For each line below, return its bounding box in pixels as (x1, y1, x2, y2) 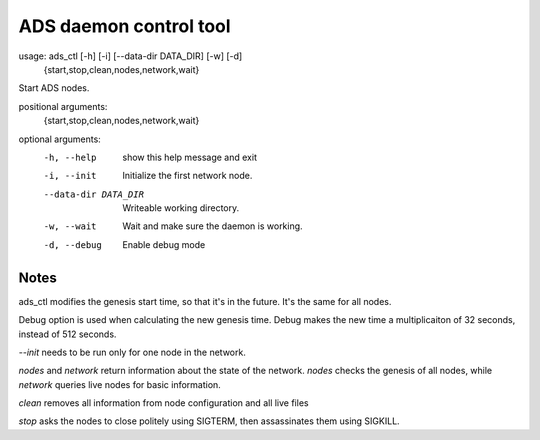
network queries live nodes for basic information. (18, 378, 222, 390)
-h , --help (43, 151, 97, 163)
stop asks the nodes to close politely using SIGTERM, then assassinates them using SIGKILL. (18, 415, 400, 427)
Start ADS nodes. (18, 82, 90, 94)
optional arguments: (18, 133, 102, 145)
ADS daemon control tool (18, 15, 231, 37)
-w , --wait (43, 221, 97, 232)
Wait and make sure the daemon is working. (122, 220, 304, 232)
